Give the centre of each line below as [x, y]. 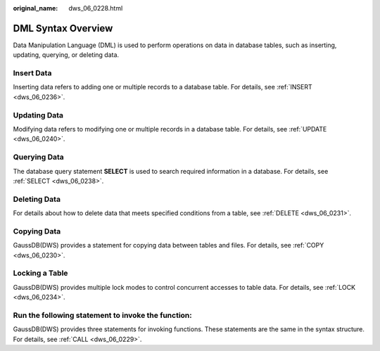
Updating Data [38, 115]
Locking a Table [40, 273]
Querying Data [39, 157]
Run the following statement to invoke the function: [103, 315]
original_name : [36, 8]
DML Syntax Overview [63, 28]
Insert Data [32, 73]
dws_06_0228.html [96, 8]
